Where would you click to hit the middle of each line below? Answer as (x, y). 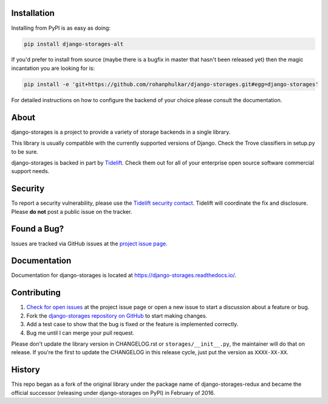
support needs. (30, 171)
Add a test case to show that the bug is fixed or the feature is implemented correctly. (132, 324)
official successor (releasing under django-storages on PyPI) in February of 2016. (113, 392)
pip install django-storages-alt (74, 44)
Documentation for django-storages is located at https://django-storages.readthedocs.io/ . (124, 275)
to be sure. (25, 151)
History (26, 370)
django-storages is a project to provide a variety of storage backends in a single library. (121, 132)
